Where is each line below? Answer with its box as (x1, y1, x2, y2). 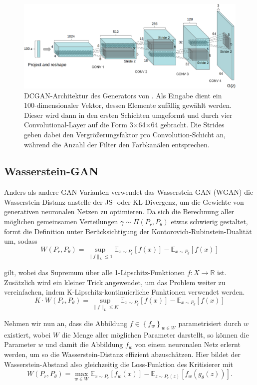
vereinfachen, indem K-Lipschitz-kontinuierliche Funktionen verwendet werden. (4, 287, 245, 297)
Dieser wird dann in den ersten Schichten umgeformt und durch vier (24, 109, 233, 120)
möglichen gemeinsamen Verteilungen (4, 216, 118, 227)
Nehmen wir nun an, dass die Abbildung (4, 318, 128, 328)
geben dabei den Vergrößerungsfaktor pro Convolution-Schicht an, (24, 129, 226, 139)
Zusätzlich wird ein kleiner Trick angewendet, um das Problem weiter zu (4, 277, 226, 287)
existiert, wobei (4, 329, 51, 340)
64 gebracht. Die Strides (151, 119, 225, 130)
